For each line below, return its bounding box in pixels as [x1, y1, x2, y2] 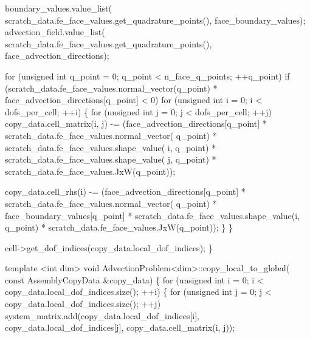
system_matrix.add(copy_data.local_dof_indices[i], [5, 309, 199, 322]
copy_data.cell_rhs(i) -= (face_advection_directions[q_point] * [5, 185, 246, 198]
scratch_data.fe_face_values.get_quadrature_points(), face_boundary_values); [5, 13, 306, 26]
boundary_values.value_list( [5, 2, 112, 14]
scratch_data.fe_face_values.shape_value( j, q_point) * [5, 153, 216, 166]
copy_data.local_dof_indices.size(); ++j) [5, 297, 161, 310]
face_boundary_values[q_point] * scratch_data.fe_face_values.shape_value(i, [5, 209, 300, 221]
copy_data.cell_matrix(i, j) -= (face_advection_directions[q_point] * [5, 117, 267, 130]
